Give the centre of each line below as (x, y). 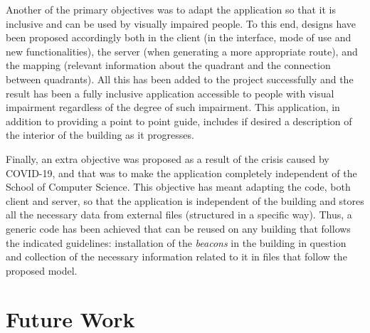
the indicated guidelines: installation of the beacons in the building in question (176, 242)
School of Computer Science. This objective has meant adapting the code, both (178, 187)
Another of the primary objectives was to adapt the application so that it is (171, 9)
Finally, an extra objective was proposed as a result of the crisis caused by (168, 158)
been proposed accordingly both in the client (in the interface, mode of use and (179, 37)
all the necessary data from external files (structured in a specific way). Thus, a (179, 215)
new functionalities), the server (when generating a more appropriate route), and (182, 51)
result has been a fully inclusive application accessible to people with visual (170, 93)
